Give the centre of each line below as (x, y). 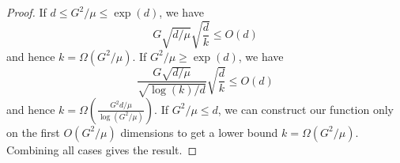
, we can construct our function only (306, 109)
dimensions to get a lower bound (199, 132)
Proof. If (26, 12)
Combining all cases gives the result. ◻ (102, 149)
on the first (33, 132)
